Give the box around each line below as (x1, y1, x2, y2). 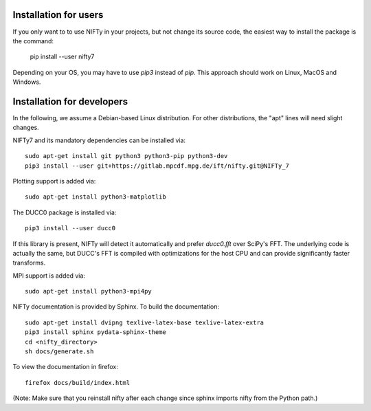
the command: (12, 36, 54, 45)
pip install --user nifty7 (30, 52, 95, 61)
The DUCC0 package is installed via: (12, 208, 117, 216)
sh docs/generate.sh (25, 348, 94, 355)
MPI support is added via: (12, 271, 86, 280)
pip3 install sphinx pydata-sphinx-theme (25, 329, 166, 336)
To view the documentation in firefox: (12, 363, 118, 371)
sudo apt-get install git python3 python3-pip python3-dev (25, 152, 228, 160)
